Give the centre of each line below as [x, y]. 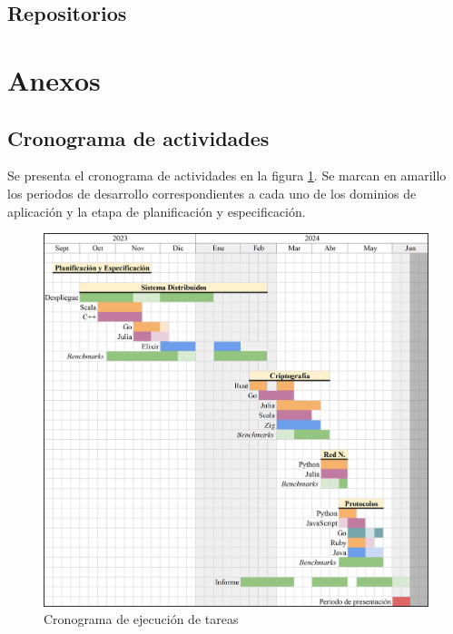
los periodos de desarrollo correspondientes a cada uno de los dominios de [212, 193]
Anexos [54, 79]
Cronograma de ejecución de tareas [141, 619]
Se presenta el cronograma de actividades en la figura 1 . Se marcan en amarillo [227, 176]
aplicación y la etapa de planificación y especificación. [157, 211]
